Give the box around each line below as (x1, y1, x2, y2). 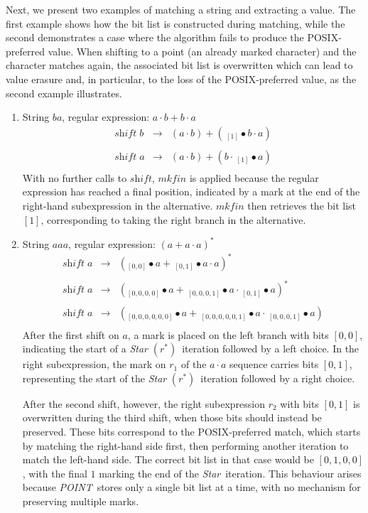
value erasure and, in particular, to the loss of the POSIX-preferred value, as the (6, 71, 357, 86)
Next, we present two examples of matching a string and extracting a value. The (6, 2, 356, 16)
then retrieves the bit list (247, 198, 357, 213)
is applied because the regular (189, 170, 319, 185)
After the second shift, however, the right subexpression (22, 396, 266, 411)
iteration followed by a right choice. (200, 370, 355, 385)
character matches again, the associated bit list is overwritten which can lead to (6, 58, 353, 72)
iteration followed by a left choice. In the (182, 341, 359, 356)
